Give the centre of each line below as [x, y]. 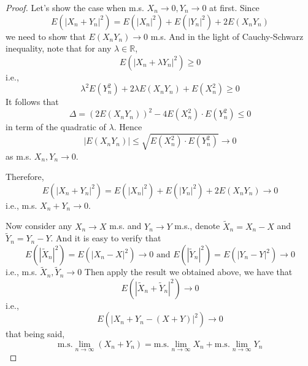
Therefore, [25, 177]
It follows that [32, 102]
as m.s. [19, 156]
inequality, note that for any [59, 48]
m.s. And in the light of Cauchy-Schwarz [227, 36]
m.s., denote [197, 226]
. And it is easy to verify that [106, 238]
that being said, [35, 334]
